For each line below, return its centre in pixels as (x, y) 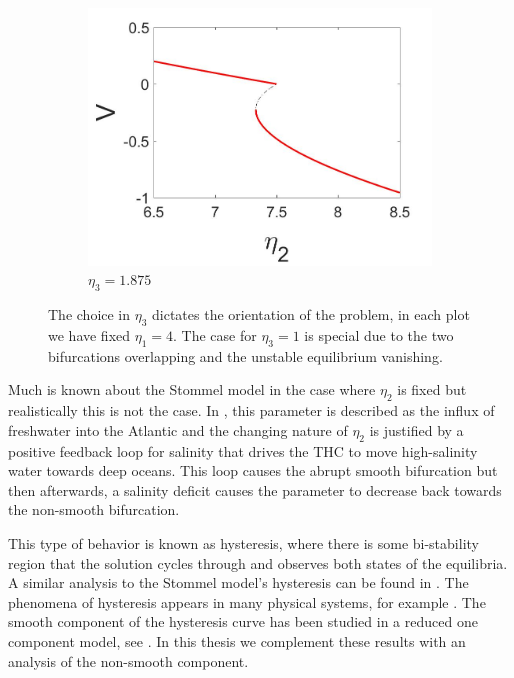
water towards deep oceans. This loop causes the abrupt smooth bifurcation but (253, 470)
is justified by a (416, 429)
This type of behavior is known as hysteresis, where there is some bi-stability (243, 543)
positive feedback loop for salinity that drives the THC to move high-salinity (243, 450)
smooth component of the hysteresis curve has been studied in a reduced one (243, 621)
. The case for (215, 335)
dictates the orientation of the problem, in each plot (311, 314)
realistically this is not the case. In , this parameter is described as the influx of (251, 410)
